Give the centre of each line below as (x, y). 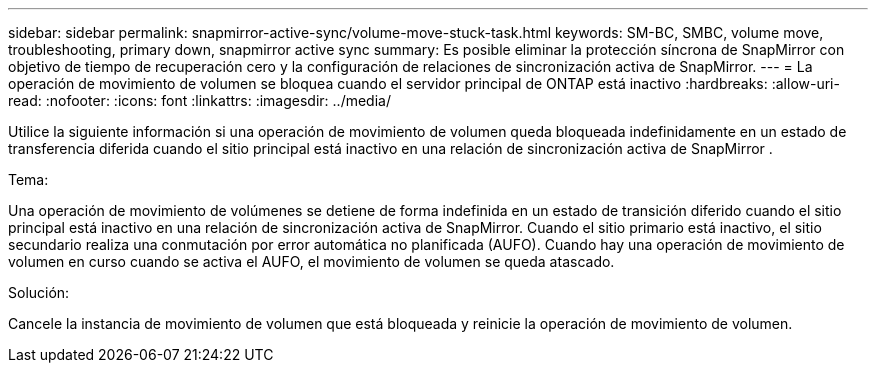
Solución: (39, 292)
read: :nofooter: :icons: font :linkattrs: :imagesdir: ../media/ (199, 100)
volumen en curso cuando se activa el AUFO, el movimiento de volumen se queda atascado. (311, 261)
